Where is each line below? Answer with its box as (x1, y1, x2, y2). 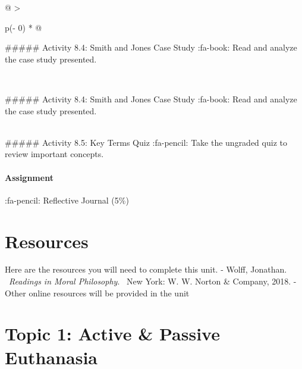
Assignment (5, 171, 54, 183)
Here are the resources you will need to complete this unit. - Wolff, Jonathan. (5, 263, 287, 276)
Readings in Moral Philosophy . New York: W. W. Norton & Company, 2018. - (9, 275, 297, 287)
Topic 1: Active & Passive (5, 321, 220, 346)
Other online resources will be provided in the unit (5, 286, 190, 299)
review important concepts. (5, 148, 104, 160)
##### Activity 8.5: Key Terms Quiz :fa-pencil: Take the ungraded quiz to (5, 136, 287, 148)
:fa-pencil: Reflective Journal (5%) (5, 193, 129, 206)
